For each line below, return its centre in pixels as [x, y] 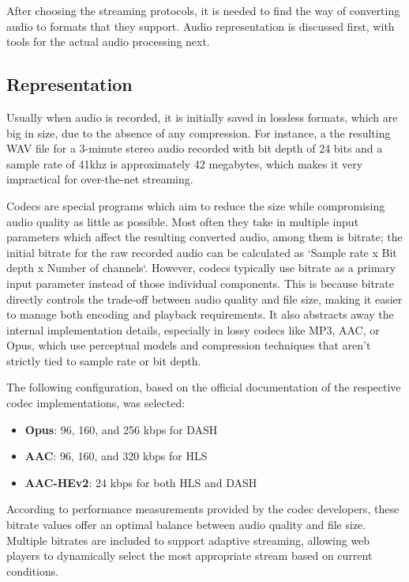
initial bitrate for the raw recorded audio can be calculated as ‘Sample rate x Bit [202, 252]
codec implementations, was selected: [96, 403]
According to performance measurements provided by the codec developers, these [203, 509]
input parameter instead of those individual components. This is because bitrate [200, 283]
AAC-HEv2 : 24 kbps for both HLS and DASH [141, 482]
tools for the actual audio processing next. [108, 42]
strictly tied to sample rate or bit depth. [104, 360]
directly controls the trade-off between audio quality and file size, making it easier [204, 299]
